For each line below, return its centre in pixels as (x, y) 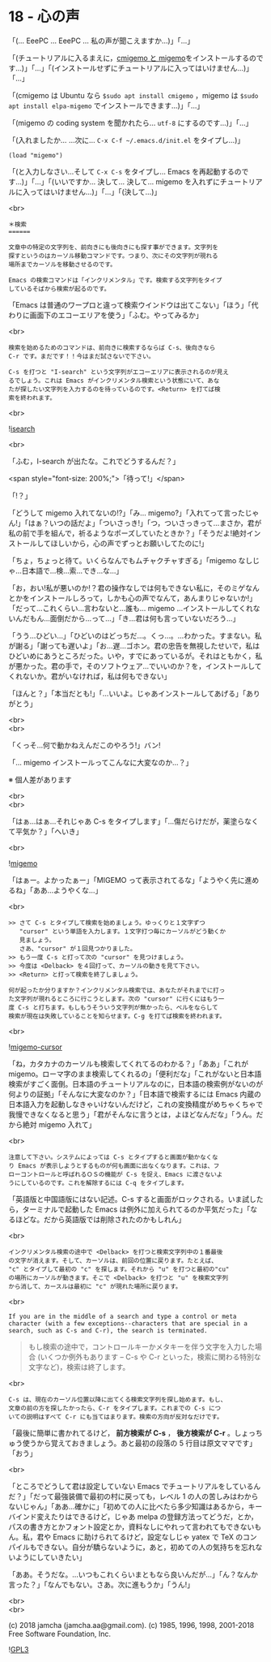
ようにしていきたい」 (51, 1557)
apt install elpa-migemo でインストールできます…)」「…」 (106, 105)
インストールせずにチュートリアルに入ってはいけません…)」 (153, 68)
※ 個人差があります (40, 779)
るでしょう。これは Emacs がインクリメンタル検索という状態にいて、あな (114, 381)
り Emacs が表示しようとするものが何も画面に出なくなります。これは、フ (114, 1165)
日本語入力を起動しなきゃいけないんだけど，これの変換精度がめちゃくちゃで (136, 1104)
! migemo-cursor (36, 1047)
